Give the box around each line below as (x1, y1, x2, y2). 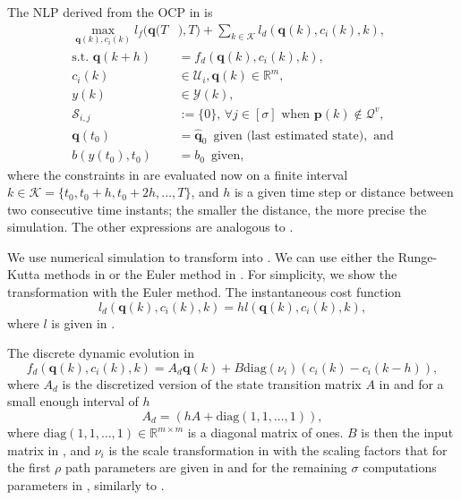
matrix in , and (7, 440, 91, 459)
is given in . (51, 313, 115, 332)
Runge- (397, 247, 438, 266)
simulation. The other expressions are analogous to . (7, 217, 294, 236)
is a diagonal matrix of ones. (187, 423, 344, 442)
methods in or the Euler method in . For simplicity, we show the (44, 265, 397, 284)
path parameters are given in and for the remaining (64, 458, 347, 477)
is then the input (361, 423, 454, 442)
